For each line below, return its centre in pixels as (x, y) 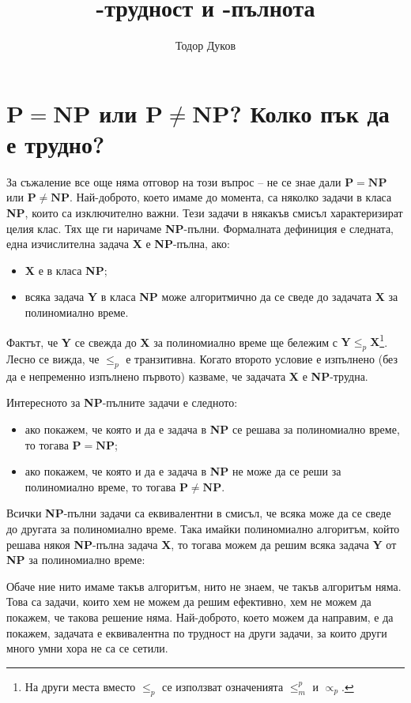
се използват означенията (223, 686)
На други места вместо (80, 686)
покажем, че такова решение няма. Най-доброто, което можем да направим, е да (200, 617)
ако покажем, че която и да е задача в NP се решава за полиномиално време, (212, 429)
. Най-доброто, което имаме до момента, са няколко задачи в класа (230, 197)
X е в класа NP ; (66, 270)
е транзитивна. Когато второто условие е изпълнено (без (262, 359)
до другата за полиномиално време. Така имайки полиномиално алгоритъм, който (203, 528)
